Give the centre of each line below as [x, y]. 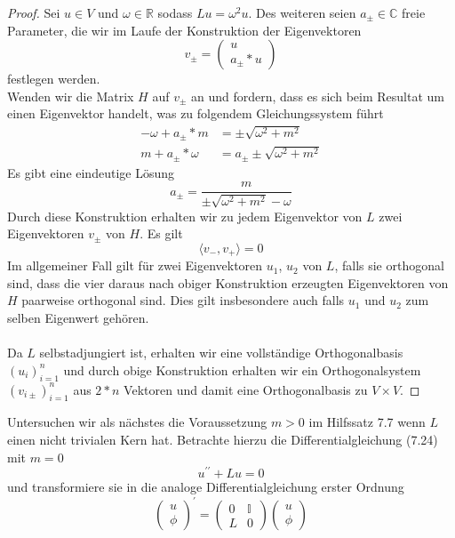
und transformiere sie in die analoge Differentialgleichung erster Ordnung [206, 487]
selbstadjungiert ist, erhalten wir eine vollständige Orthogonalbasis [221, 353]
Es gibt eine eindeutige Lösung [91, 172]
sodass [175, 12]
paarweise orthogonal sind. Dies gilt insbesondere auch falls [183, 300]
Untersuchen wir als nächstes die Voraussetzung [137, 422]
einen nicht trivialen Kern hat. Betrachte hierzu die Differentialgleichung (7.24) [223, 439]
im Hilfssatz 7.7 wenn [367, 422]
